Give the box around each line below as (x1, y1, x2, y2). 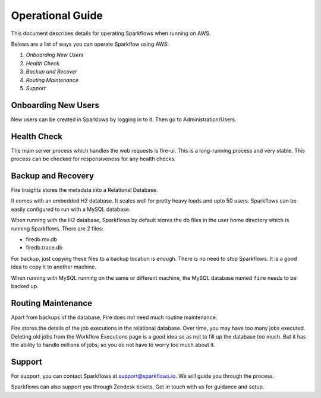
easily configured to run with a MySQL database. (11, 206, 131, 213)
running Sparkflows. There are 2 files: (11, 225, 104, 232)
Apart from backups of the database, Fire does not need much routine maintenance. (11, 314, 218, 321)
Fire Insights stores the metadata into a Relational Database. (11, 187, 158, 193)
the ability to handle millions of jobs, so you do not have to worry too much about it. (11, 341, 215, 348)
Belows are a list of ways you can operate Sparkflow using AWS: (11, 40, 169, 48)
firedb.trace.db (26, 244, 62, 251)
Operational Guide (11, 9, 103, 22)
